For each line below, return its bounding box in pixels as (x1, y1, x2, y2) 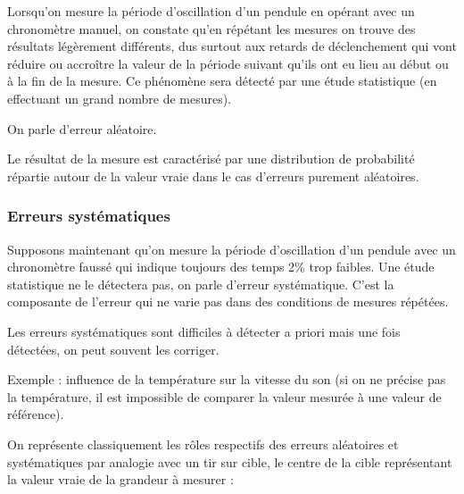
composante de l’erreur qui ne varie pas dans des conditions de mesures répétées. (7, 292, 449, 311)
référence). (7, 405, 64, 423)
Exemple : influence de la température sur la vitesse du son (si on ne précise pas (7, 370, 446, 389)
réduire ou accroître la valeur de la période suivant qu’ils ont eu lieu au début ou (7, 54, 449, 72)
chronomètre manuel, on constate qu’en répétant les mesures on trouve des (7, 19, 416, 38)
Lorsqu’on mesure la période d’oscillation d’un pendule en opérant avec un (7, 2, 415, 20)
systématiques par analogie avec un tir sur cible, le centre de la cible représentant (7, 452, 452, 471)
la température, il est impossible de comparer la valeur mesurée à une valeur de (7, 387, 442, 406)
